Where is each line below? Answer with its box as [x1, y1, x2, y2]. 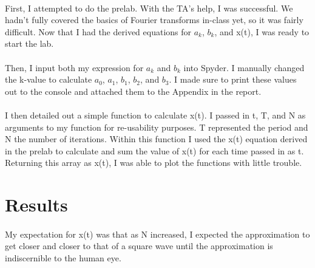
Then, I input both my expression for [5, 61, 144, 74]
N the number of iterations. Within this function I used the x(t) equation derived [5, 132, 308, 145]
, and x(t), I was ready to [214, 25, 310, 38]
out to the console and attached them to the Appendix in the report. [5, 84, 262, 97]
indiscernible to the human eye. [5, 252, 121, 264]
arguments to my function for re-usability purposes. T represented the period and [5, 120, 308, 133]
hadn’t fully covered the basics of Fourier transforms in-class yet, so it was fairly [5, 13, 303, 26]
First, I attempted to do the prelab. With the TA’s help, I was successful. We [5, 1, 293, 14]
